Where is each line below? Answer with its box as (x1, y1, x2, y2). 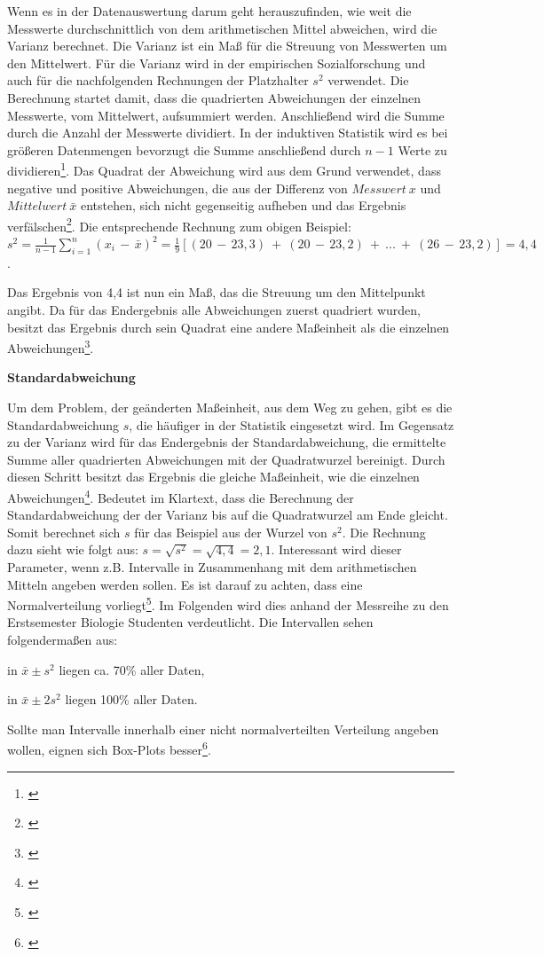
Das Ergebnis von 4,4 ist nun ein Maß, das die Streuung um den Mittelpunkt (7, 283, 426, 302)
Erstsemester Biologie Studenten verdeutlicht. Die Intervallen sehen (7, 613, 374, 631)
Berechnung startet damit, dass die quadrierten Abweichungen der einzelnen (7, 88, 422, 106)
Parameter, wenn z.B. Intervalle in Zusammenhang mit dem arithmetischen (7, 558, 417, 576)
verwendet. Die (327, 71, 409, 90)
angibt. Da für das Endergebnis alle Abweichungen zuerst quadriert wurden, (7, 301, 422, 319)
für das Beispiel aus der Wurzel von (134, 522, 327, 541)
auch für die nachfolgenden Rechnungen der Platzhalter (7, 71, 309, 90)
